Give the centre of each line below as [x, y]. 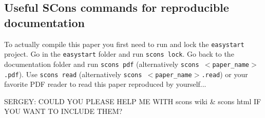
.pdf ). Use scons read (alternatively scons [73, 74]
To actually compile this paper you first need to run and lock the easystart [124, 44]
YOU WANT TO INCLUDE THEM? [63, 111]
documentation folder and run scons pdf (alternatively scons [102, 64]
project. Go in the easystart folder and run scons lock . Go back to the [119, 54]
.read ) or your [225, 74]
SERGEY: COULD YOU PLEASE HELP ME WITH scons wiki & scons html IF [133, 101]
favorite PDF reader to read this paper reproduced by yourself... [105, 84]
